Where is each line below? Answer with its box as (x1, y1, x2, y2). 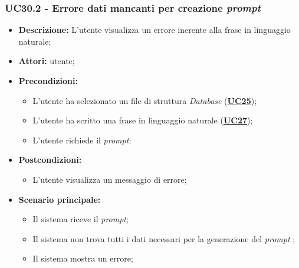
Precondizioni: (18, 75, 78, 86)
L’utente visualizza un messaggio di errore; (32, 173, 187, 185)
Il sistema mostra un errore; (32, 252, 133, 264)
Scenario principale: (18, 193, 101, 205)
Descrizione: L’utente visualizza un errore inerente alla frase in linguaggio (18, 24, 291, 36)
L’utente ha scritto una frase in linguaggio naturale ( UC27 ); (32, 114, 253, 126)
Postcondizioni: (18, 153, 82, 166)
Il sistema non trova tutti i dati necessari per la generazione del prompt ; (32, 232, 295, 244)
